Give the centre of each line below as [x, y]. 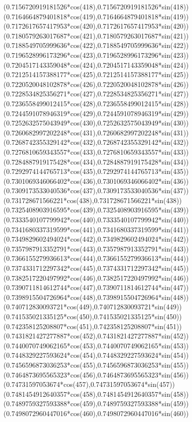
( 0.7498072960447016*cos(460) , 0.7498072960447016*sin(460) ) [96, 413]
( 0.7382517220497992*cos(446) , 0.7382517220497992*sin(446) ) [96, 277]
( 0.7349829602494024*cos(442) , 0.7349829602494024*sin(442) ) [96, 239]
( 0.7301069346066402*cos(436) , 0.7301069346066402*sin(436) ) [96, 181]
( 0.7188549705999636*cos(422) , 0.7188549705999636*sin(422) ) [96, 45]
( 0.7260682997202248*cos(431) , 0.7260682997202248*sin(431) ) [96, 132]
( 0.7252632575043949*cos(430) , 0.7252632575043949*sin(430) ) [96, 123]
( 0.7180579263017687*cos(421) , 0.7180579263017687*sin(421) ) [96, 35]
